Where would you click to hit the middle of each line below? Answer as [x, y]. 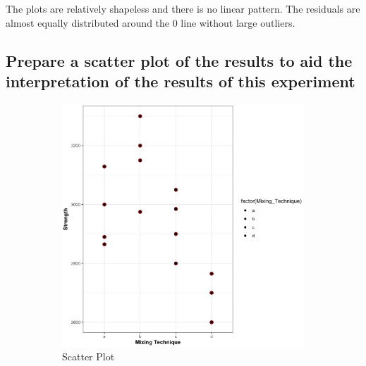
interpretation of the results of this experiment [181, 81]
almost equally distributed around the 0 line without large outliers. [151, 22]
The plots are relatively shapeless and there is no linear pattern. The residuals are [183, 8]
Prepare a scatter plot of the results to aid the [179, 60]
